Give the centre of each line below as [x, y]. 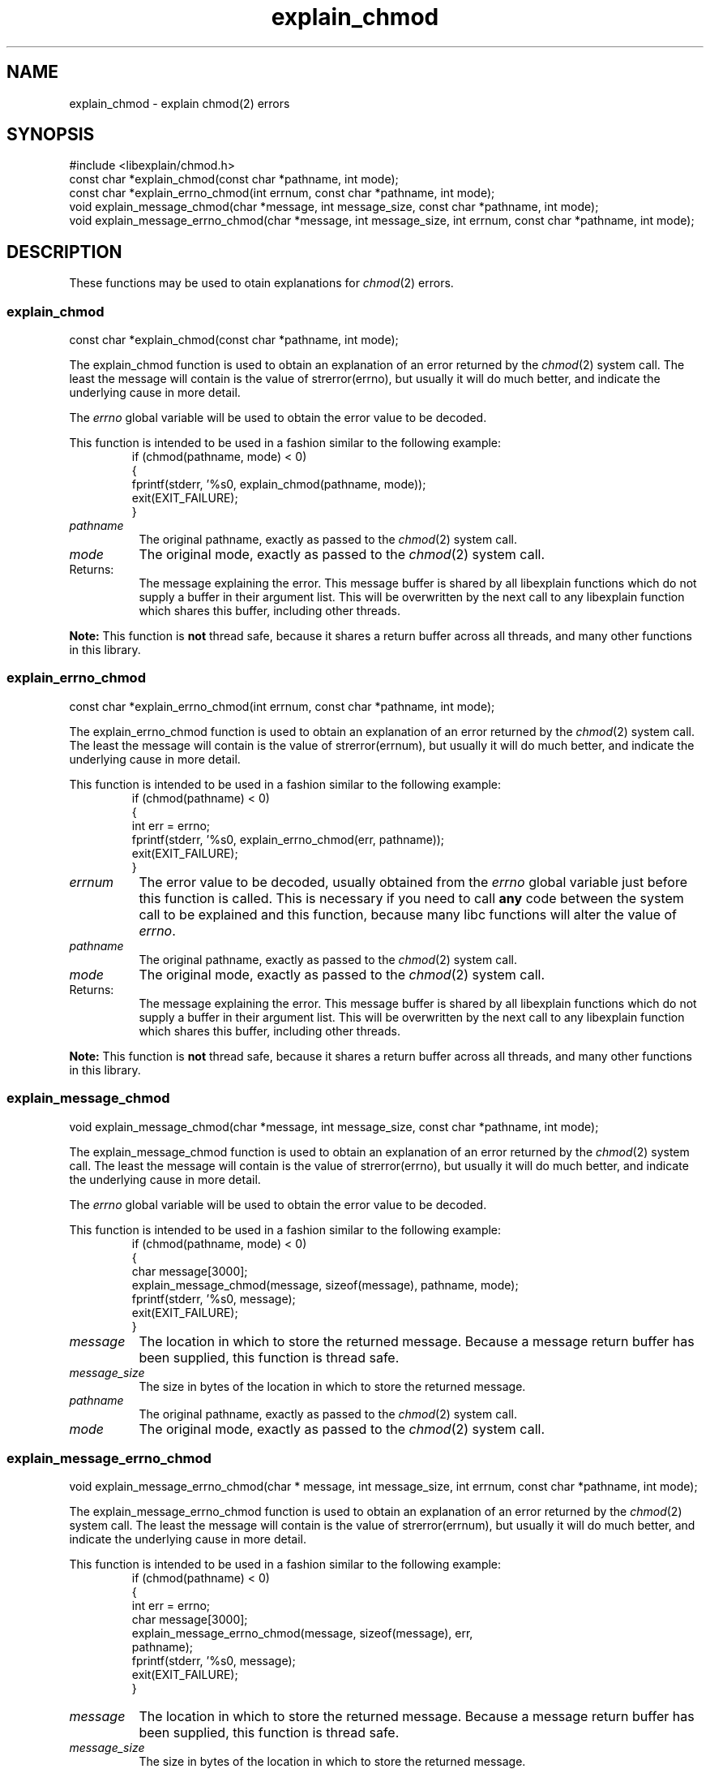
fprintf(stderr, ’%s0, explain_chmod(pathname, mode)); [279, 484]
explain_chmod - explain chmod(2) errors [180, 103]
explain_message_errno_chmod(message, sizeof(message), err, [302, 1633]
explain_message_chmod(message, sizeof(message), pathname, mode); [325, 1285]
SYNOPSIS [51, 135]
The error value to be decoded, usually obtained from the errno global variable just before [413, 882]
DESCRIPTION [64, 252]
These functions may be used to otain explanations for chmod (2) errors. [261, 283]
